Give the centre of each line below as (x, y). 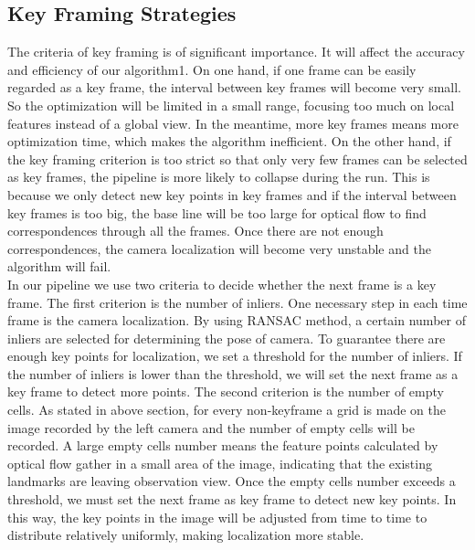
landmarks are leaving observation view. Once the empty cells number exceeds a (232, 481)
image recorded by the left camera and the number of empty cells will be (211, 427)
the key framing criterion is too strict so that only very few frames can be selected (237, 159)
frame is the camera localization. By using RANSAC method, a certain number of (237, 320)
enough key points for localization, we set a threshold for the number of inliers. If (235, 356)
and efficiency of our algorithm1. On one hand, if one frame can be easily (212, 69)
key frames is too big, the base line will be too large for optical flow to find (217, 212)
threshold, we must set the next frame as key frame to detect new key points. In (232, 499)
